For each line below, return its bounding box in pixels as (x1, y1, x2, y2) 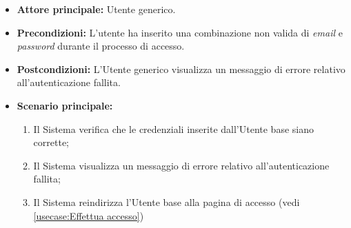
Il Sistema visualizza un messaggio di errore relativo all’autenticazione (33, 158, 330, 172)
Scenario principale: (17, 98, 113, 112)
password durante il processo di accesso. (17, 39, 185, 53)
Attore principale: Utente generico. (17, 2, 176, 16)
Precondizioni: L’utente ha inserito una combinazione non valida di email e (17, 25, 343, 39)
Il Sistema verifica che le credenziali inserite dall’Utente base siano (33, 121, 314, 136)
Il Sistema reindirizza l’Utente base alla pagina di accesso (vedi (33, 194, 300, 209)
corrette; (33, 135, 70, 149)
